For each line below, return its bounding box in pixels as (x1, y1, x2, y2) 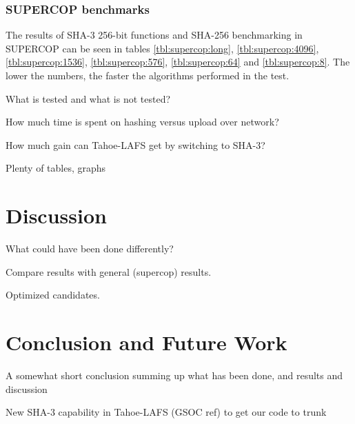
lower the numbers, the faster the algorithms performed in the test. (6, 68, 290, 82)
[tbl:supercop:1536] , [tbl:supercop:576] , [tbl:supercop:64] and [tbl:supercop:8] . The (6, 54, 350, 69)
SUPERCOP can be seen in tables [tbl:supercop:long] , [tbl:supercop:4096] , (6, 41, 319, 55)
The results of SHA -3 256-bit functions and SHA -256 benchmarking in (6, 28, 303, 42)
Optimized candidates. (6, 287, 100, 302)
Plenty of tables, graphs (6, 161, 106, 175)
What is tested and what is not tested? (6, 91, 171, 105)
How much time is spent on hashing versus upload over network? (6, 114, 279, 129)
